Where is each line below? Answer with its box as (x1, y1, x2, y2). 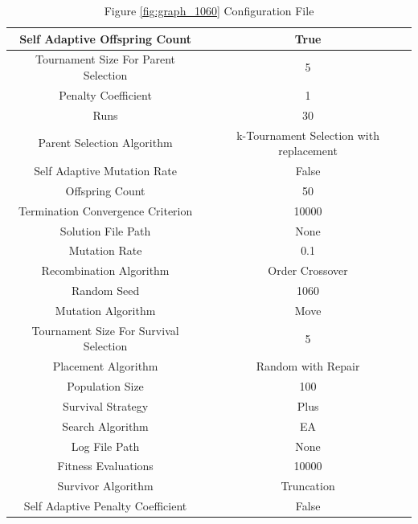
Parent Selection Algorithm (38, 134, 173, 151)
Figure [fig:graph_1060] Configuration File (104, 2, 314, 18)
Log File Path (71, 437, 140, 454)
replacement (278, 142, 338, 159)
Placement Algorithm (52, 358, 158, 375)
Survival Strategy (62, 397, 149, 414)
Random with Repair (256, 358, 360, 375)
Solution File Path (59, 222, 151, 239)
